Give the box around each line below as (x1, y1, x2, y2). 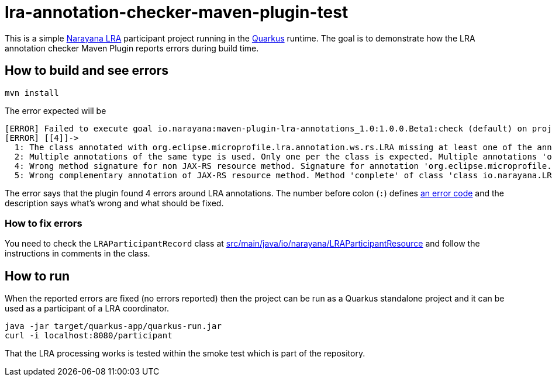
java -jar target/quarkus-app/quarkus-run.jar (5, 321, 222, 331)
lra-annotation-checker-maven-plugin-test (5, 2, 349, 22)
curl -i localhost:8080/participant (5, 331, 172, 341)
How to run (5, 268, 70, 283)
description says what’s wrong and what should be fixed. (5, 198, 224, 208)
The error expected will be (5, 105, 106, 116)
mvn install (5, 88, 59, 98)
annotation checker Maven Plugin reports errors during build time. (5, 43, 259, 53)
